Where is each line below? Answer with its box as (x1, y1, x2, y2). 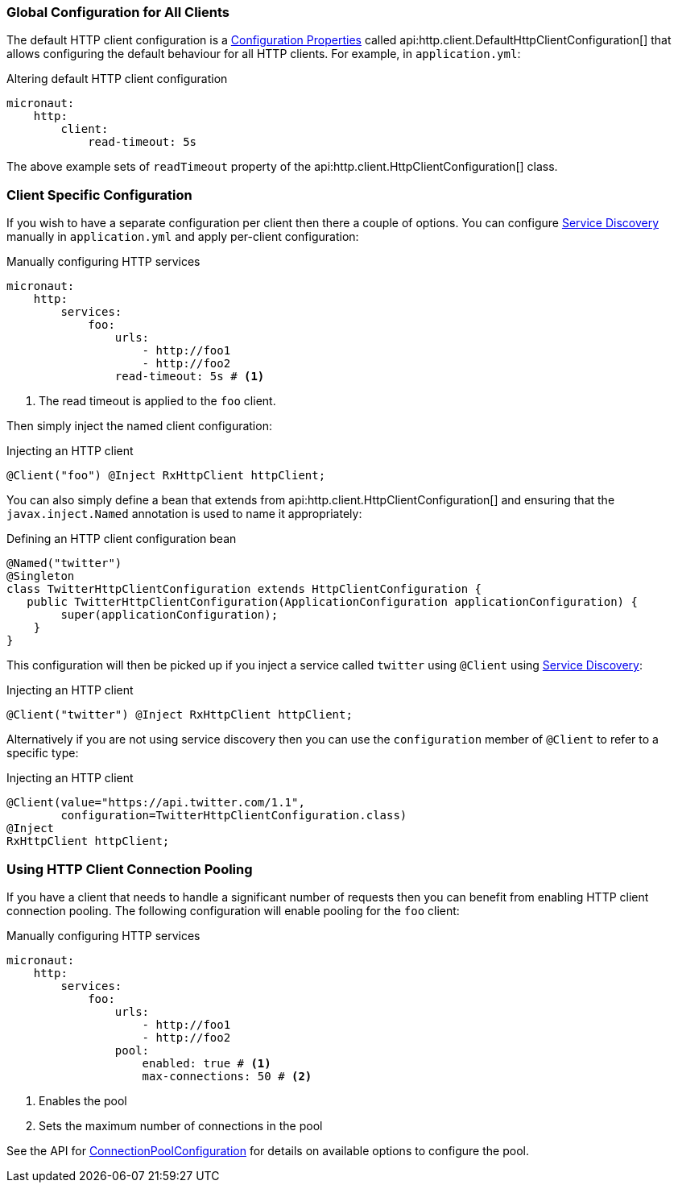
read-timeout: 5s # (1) (114, 370, 265, 383)
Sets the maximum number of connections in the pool (39, 1118, 323, 1133)
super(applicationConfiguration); (60, 608, 279, 622)
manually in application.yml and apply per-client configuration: (6, 230, 359, 244)
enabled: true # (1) (142, 1056, 271, 1070)
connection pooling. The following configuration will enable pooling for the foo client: (6, 903, 460, 918)
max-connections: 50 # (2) (142, 1069, 312, 1083)
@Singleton (6, 570, 75, 583)
